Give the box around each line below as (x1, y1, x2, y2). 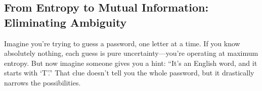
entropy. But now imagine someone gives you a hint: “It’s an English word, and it (4, 57, 257, 68)
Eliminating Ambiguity (4, 14, 127, 30)
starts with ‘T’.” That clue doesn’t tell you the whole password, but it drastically (4, 67, 254, 78)
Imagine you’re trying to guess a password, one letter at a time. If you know (4, 38, 240, 48)
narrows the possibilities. (4, 77, 81, 87)
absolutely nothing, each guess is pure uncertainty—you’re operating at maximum (4, 48, 258, 58)
